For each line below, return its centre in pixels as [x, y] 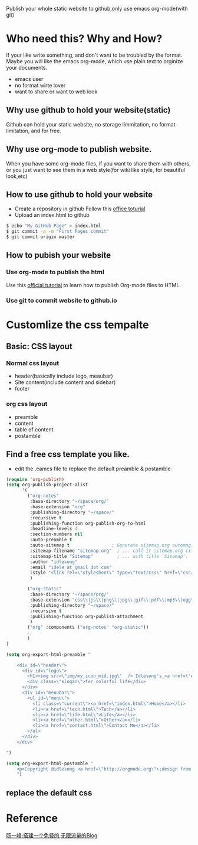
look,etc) [17, 176]
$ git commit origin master [41, 237]
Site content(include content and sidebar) [65, 382]
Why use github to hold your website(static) [88, 110]
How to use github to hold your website [80, 194]
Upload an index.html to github [52, 215]
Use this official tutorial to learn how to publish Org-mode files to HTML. [94, 285]
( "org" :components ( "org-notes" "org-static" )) [88, 628]
